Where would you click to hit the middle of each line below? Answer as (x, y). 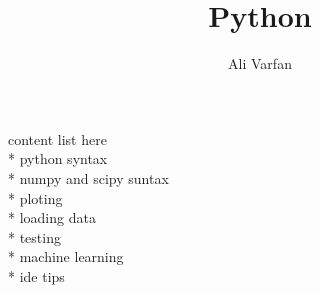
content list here (57, 138)
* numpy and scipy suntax (88, 177)
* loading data (52, 217)
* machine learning (66, 256)
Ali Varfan (260, 63)
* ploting (35, 197)
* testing (34, 236)
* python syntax (58, 158)
